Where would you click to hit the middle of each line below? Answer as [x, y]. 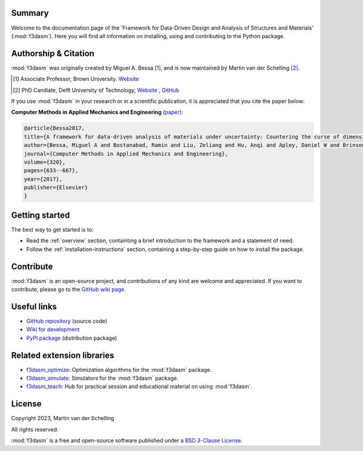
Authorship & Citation [53, 54]
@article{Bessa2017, [54, 128]
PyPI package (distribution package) [72, 338]
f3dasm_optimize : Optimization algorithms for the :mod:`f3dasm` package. [119, 369]
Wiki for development [53, 329]
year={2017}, [43, 179]
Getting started [41, 215]
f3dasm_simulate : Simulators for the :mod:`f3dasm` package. [102, 378]
